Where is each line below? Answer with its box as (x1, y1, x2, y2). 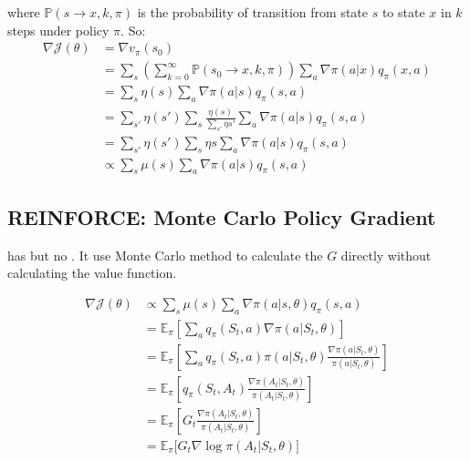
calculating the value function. (7, 263, 177, 282)
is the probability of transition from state (137, 3, 369, 21)
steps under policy (7, 20, 110, 39)
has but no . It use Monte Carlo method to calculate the (7, 245, 323, 264)
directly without (340, 245, 432, 264)
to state (381, 3, 425, 21)
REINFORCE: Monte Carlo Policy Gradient (7, 202, 436, 230)
